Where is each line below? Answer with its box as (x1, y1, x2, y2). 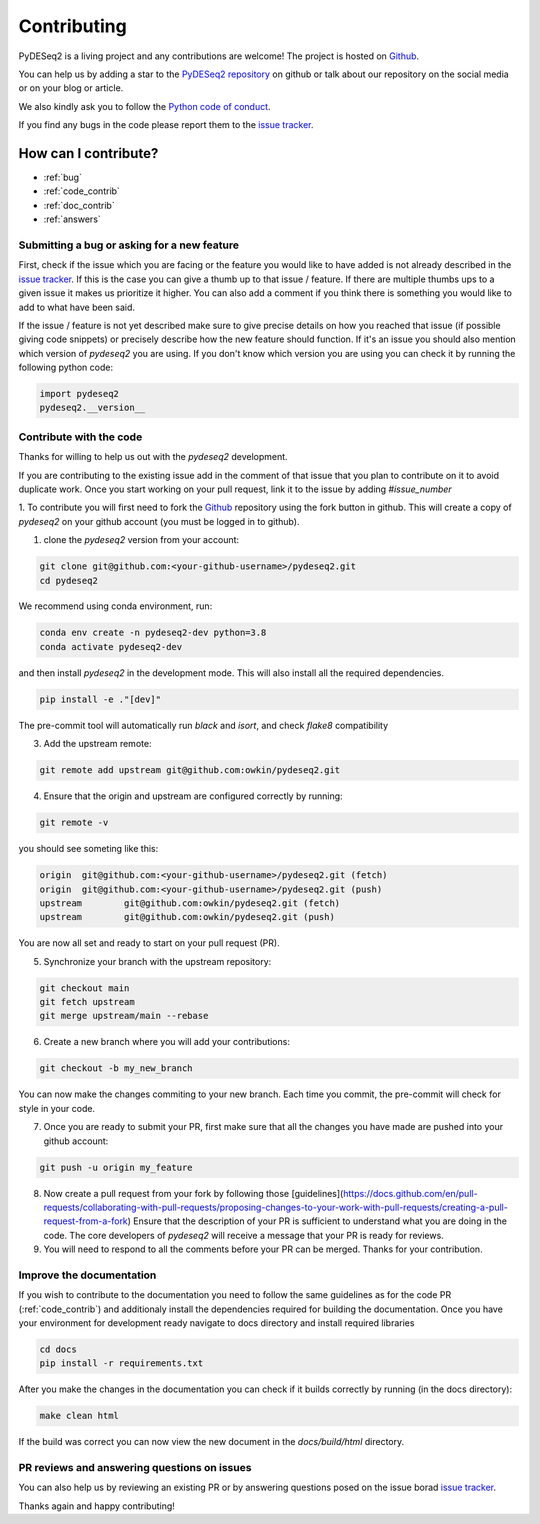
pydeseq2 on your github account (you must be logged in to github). (18, 515, 300, 527)
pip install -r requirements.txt (39, 1358, 204, 1369)
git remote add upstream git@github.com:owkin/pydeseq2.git (39, 765, 341, 776)
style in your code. (18, 1102, 95, 1114)
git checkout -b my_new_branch (39, 1063, 194, 1074)
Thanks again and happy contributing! (18, 1500, 175, 1512)
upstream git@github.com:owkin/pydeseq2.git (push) (39, 911, 335, 923)
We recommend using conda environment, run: (18, 600, 213, 612)
